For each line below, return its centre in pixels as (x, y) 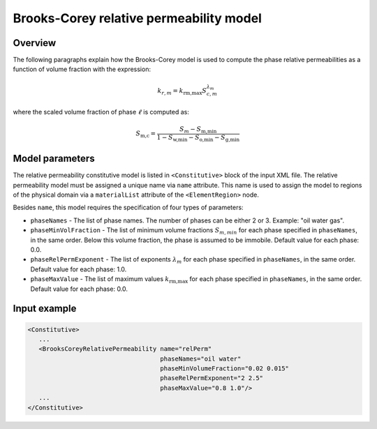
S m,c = (146, 135)
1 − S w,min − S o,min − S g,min (198, 138)
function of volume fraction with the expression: (82, 69)
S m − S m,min (198, 130)
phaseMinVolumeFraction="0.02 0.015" (225, 369)
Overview (35, 43)
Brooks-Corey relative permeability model (137, 18)
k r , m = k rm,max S (182, 91)
